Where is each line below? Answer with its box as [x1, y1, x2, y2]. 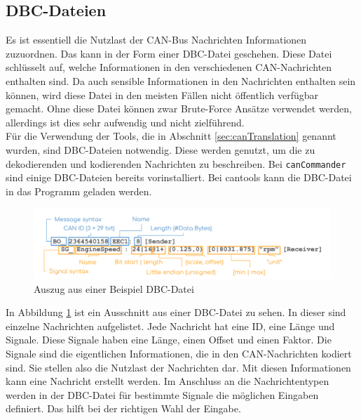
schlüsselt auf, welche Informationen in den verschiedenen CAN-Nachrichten [6, 60, 332, 74]
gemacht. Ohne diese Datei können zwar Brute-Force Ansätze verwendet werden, [6, 101, 352, 116]
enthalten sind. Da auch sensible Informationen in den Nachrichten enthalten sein [6, 73, 356, 88]
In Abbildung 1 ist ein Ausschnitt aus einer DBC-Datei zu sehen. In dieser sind [6, 305, 346, 320]
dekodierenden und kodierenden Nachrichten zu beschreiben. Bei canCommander [6, 156, 346, 171]
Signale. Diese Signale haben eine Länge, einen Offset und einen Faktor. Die [6, 332, 332, 347]
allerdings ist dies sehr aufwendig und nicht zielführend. [6, 114, 245, 129]
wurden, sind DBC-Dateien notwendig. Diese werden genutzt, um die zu [6, 142, 315, 157]
